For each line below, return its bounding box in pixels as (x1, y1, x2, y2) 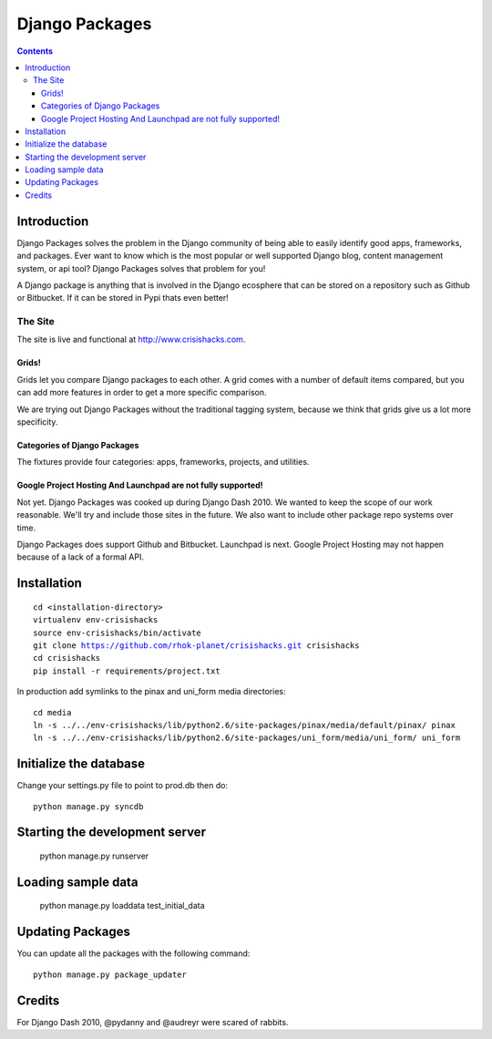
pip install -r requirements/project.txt (33, 665, 220, 676)
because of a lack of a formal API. (16, 551, 145, 562)
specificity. (16, 417, 58, 427)
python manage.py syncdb (33, 801, 144, 811)
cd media (33, 707, 72, 717)
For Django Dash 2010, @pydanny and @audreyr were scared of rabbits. (16, 1016, 289, 1027)
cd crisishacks (33, 653, 101, 664)
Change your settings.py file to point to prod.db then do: (16, 780, 228, 791)
